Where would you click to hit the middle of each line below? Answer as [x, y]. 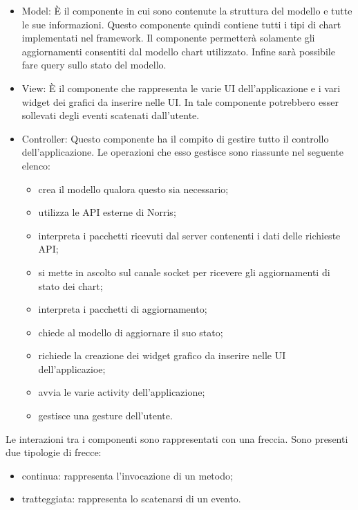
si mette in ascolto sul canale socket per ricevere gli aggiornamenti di [184, 272]
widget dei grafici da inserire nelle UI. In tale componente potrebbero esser [180, 101]
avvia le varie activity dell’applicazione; [122, 392]
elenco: [36, 165]
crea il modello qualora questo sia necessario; [133, 189]
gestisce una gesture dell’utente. [105, 416]
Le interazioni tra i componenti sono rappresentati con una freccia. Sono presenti [177, 438]
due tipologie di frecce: [54, 452]
